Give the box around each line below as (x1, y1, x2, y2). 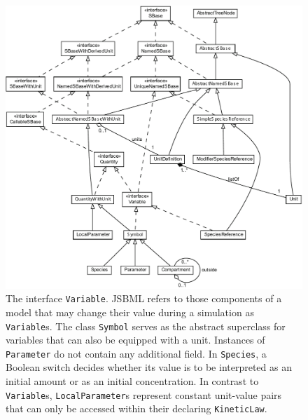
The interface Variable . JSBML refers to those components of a (6, 291, 282, 306)
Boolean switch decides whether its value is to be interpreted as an (6, 360, 292, 374)
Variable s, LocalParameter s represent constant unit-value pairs (6, 387, 282, 402)
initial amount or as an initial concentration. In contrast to (6, 374, 259, 388)
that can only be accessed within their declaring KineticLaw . (6, 401, 267, 416)
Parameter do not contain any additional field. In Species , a (6, 346, 267, 360)
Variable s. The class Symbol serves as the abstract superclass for (6, 318, 286, 333)
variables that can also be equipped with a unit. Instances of (6, 332, 265, 347)
